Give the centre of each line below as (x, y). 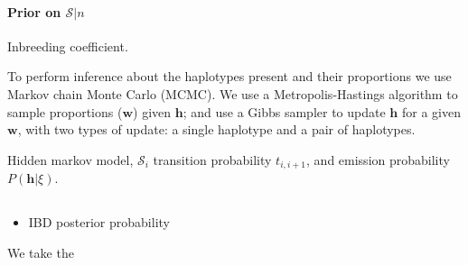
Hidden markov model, (70, 159)
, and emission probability (378, 159)
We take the (41, 252)
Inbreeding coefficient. (68, 46)
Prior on (34, 11)
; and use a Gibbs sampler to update (284, 111)
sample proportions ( (65, 111)
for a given (431, 111)
